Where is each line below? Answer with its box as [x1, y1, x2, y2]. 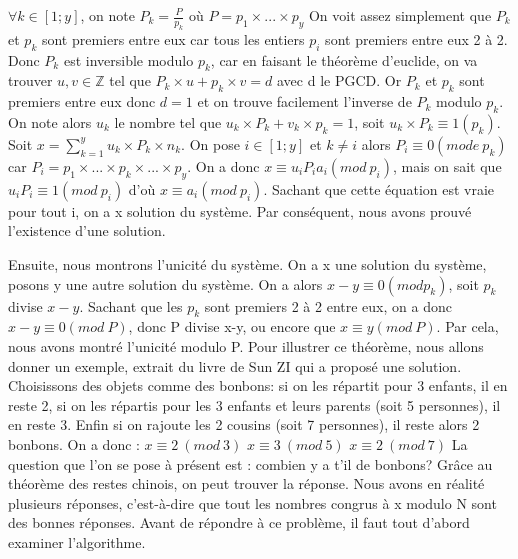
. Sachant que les [79, 295, 183, 316]
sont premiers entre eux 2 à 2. [325, 28, 508, 49]
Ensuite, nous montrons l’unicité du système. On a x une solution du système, [8, 253, 487, 274]
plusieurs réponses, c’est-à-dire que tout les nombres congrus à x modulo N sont [8, 492, 497, 513]
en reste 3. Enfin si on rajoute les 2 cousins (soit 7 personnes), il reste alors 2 [8, 414, 480, 435]
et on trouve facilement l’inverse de [197, 91, 412, 112]
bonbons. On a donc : [8, 433, 140, 454]
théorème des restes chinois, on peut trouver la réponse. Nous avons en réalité [8, 473, 485, 494]
